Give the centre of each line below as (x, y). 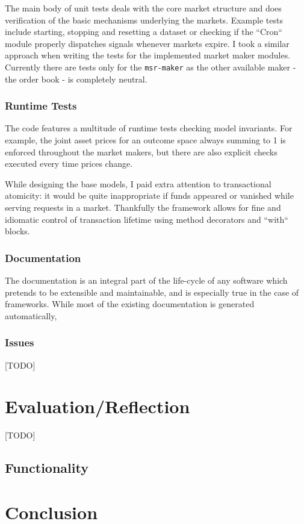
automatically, (31, 315)
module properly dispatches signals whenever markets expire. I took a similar (147, 43)
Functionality (47, 468)
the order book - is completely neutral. (76, 79)
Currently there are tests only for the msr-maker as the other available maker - (150, 67)
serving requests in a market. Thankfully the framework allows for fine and (143, 207)
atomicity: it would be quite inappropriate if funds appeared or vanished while (149, 195)
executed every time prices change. (69, 164)
